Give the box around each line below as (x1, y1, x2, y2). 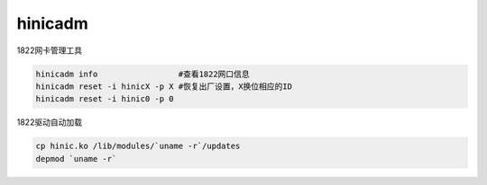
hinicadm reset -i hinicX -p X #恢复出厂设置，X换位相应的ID (35, 81, 293, 92)
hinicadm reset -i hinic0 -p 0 (35, 94, 175, 104)
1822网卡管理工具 (16, 45, 83, 56)
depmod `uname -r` (35, 154, 117, 163)
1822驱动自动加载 (16, 117, 83, 128)
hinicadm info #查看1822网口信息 (35, 68, 250, 79)
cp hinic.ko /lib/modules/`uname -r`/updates (35, 141, 241, 152)
